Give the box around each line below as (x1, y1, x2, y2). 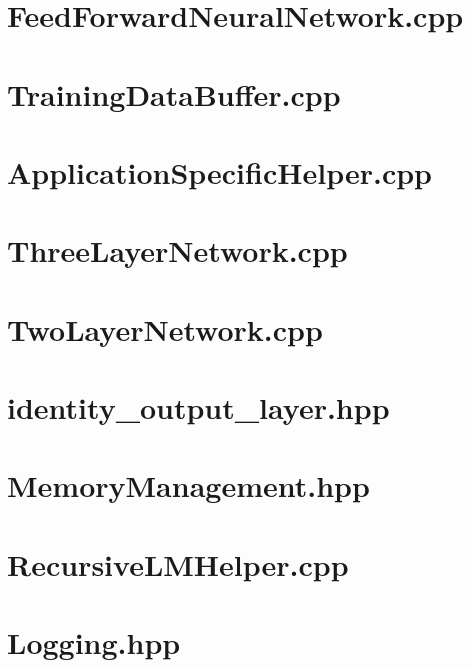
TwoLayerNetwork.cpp (7, 308, 323, 349)
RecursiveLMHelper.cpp (7, 543, 349, 584)
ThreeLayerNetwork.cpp (7, 230, 348, 271)
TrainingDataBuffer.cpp (7, 73, 341, 114)
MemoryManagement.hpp (7, 465, 370, 506)
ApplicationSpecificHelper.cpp (7, 151, 432, 192)
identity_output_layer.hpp (7, 387, 390, 428)
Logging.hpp (7, 622, 181, 663)
